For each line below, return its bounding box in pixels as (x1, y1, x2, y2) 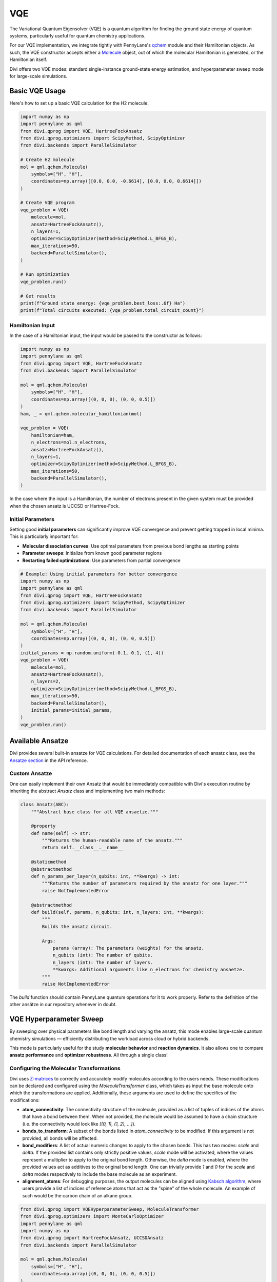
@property (31, 823, 56, 829)
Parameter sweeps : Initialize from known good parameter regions (22, 550, 162, 556)
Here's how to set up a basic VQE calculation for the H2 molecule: (9, 100, 149, 106)
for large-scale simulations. (9, 73, 68, 79)
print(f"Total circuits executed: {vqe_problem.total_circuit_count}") (20, 308, 205, 313)
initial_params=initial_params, (31, 707, 113, 713)
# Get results (20, 293, 56, 299)
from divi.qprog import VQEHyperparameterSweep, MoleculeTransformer (20, 1206, 199, 1212)
